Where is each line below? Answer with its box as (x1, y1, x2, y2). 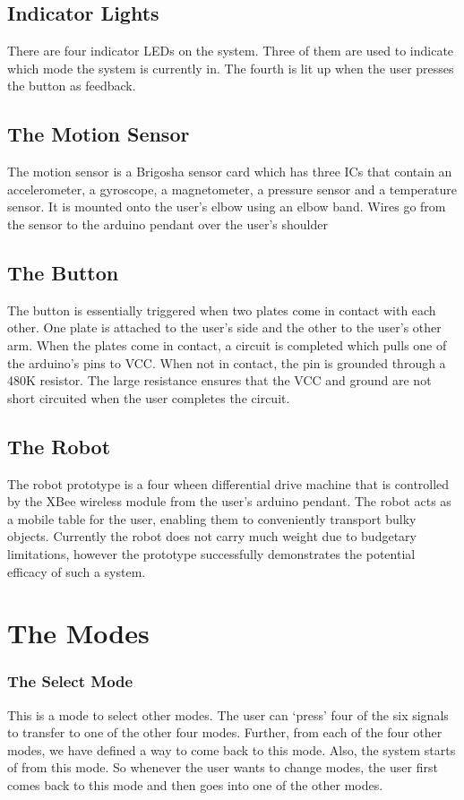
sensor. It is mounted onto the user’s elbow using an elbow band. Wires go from (7, 197, 446, 216)
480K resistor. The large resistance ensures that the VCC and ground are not (7, 371, 432, 390)
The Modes (7, 615, 150, 651)
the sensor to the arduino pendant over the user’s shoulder (7, 214, 328, 233)
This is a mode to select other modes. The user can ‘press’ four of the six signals (7, 705, 449, 724)
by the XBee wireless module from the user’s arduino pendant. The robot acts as (7, 492, 451, 511)
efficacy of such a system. (7, 562, 146, 581)
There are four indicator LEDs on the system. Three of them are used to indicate (7, 41, 454, 60)
